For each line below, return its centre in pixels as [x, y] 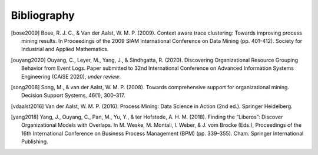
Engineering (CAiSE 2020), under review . [71, 76]
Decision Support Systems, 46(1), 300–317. [73, 95]
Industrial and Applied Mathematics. [65, 49]
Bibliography [43, 15]
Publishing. [35, 141]
